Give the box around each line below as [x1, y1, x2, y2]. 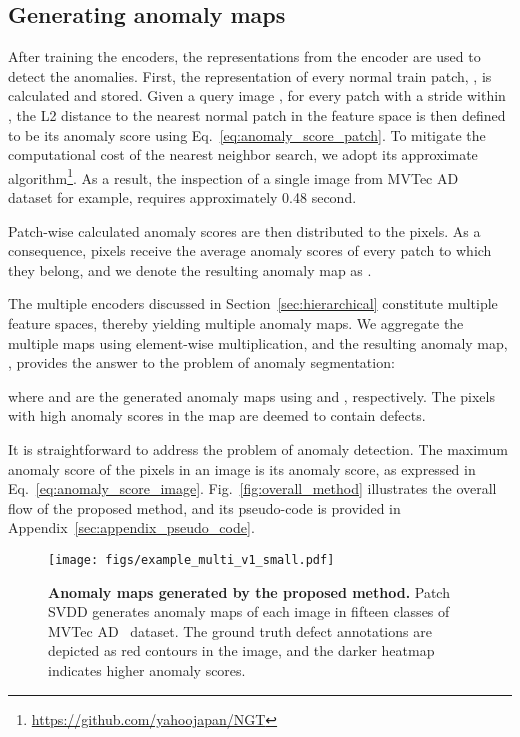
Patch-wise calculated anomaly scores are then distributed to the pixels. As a [8, 220, 481, 241]
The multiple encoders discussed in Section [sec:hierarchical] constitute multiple [8, 293, 498, 314]
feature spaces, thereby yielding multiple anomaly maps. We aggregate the [8, 312, 464, 333]
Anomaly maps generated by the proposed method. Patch [48, 581, 450, 602]
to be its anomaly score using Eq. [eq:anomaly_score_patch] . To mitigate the [8, 124, 486, 145]
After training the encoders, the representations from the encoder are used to [8, 46, 481, 67]
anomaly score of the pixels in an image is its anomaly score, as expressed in [8, 458, 476, 479]
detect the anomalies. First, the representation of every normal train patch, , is [8, 65, 492, 86]
